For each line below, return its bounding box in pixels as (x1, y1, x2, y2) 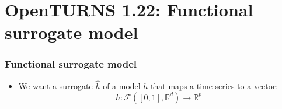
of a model (103, 80, 141, 92)
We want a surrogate (18, 80, 93, 92)
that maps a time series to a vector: (151, 80, 278, 92)
